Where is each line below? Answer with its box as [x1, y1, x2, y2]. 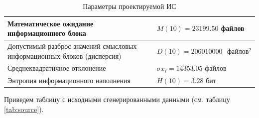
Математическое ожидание [7, 18, 94, 28]
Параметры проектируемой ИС [83, 1, 176, 11]
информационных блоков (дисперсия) [7, 50, 122, 61]
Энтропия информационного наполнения [7, 75, 130, 86]
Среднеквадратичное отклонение [7, 63, 106, 73]
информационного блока [7, 28, 86, 38]
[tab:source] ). [4, 104, 44, 114]
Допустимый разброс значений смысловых [7, 41, 137, 51]
